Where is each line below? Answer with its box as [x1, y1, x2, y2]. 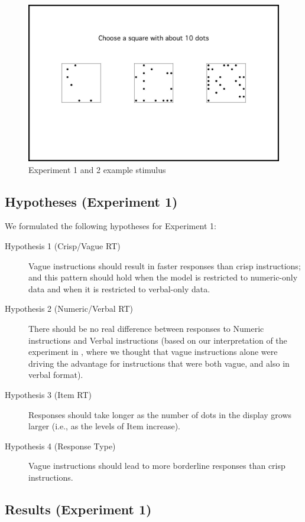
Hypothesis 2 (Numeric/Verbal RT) [5, 302, 134, 315]
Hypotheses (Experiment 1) [5, 192, 178, 210]
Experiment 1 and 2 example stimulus [28, 163, 166, 175]
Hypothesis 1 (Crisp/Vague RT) [5, 239, 121, 252]
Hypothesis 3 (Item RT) [5, 388, 92, 400]
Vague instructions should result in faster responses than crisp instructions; [28, 259, 301, 272]
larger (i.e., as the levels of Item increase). [28, 420, 180, 432]
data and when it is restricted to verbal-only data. [28, 282, 210, 295]
